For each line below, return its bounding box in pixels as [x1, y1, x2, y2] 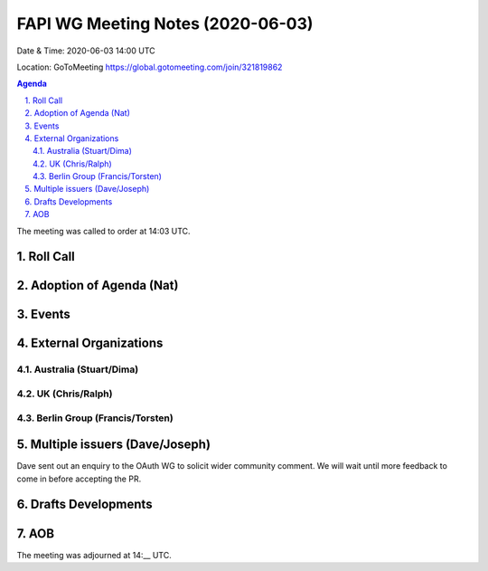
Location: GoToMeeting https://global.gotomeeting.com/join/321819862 [16, 62, 283, 72]
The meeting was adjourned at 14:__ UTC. [16, 549, 172, 560]
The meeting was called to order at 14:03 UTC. [16, 225, 191, 236]
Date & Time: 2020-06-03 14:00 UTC [16, 45, 155, 56]
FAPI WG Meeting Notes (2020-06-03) [16, 14, 314, 33]
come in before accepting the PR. [16, 473, 142, 484]
